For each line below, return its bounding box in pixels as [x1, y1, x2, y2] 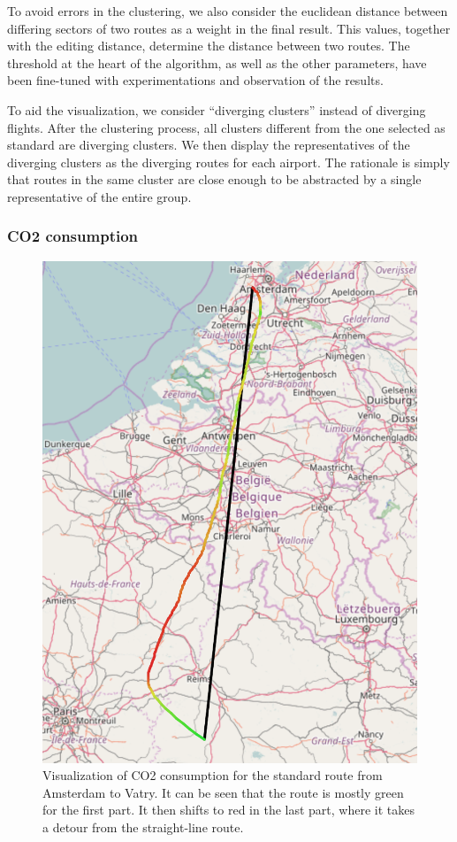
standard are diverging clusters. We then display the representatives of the [7, 135, 410, 154]
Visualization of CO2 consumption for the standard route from [42, 766, 383, 784]
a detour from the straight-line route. [42, 817, 244, 836]
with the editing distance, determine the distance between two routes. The [7, 36, 410, 55]
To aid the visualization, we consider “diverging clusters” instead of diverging [7, 100, 426, 119]
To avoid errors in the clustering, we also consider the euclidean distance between [7, 2, 448, 19]
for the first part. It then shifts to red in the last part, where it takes [42, 800, 415, 819]
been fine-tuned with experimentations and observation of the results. [7, 71, 384, 89]
